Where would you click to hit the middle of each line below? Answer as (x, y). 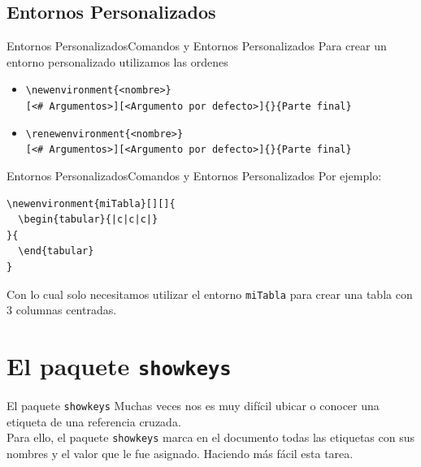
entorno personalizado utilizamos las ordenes (117, 61)
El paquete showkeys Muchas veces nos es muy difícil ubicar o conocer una (193, 406)
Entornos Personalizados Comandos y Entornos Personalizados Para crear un (197, 46)
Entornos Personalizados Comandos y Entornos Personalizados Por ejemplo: (194, 176)
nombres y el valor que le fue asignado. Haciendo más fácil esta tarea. (180, 453)
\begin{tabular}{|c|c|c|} (88, 220)
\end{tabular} (56, 251)
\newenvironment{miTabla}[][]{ (91, 203)
